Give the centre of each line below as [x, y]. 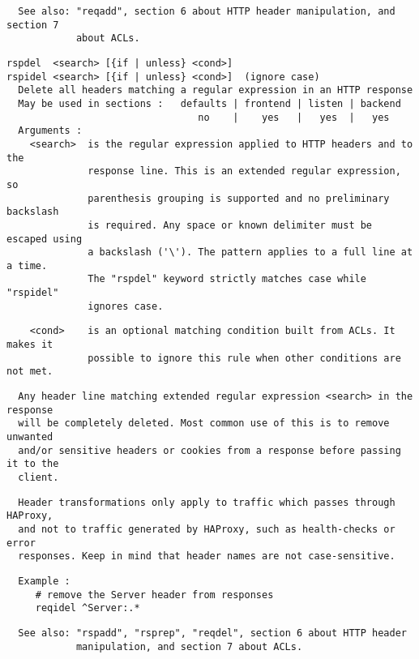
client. [38, 477]
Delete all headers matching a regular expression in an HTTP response [216, 90]
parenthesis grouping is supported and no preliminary [239, 198]
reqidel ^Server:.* [88, 608]
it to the [33, 464]
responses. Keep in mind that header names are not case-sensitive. [207, 556]
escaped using [45, 239]
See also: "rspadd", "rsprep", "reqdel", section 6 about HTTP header [212, 633]
